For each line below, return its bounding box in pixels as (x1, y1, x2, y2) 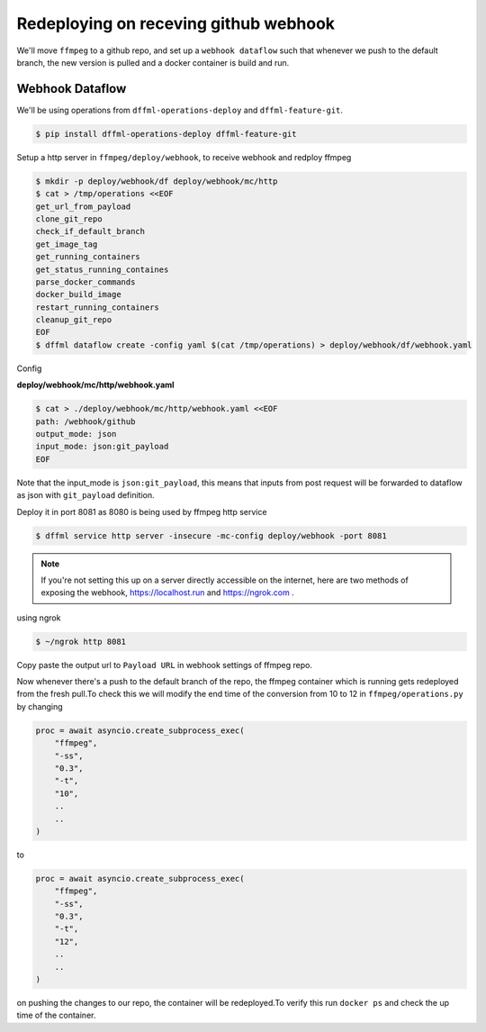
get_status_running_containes (35, 264, 169, 275)
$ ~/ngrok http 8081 (35, 636, 126, 647)
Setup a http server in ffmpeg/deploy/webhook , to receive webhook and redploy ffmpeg (16, 151, 352, 162)
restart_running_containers (35, 302, 159, 312)
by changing (16, 701, 63, 711)
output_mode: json (35, 429, 117, 439)
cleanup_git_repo (35, 315, 112, 325)
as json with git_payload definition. (16, 490, 155, 501)
